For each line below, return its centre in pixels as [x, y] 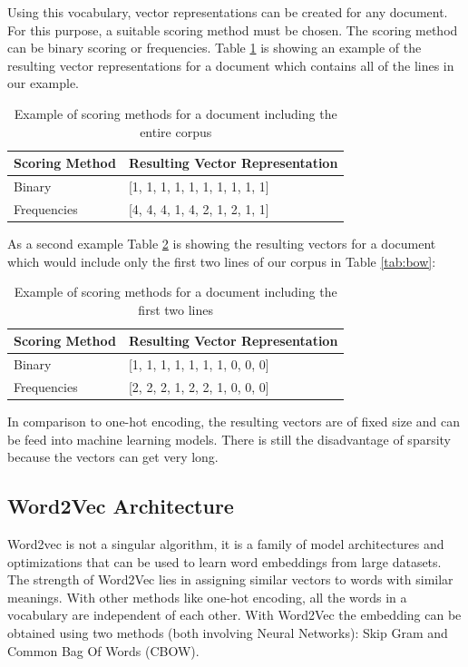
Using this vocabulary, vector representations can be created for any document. [228, 12]
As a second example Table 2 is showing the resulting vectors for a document [222, 243]
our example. [43, 83]
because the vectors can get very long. [113, 457]
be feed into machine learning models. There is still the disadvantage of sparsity [229, 439]
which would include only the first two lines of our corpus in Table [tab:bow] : [222, 261]
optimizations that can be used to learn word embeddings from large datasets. [224, 561]
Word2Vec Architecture [121, 506]
